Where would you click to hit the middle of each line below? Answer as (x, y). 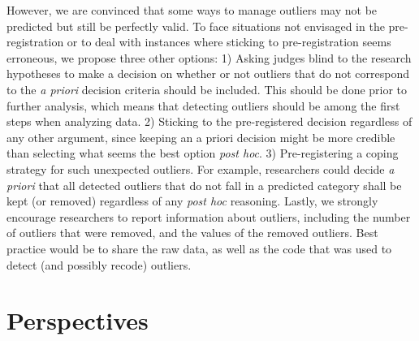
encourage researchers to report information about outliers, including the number (209, 216)
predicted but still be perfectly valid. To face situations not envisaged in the (196, 26)
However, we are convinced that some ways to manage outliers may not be (192, 10)
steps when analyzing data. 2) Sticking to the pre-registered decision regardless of (209, 121)
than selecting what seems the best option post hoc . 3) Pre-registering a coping (203, 153)
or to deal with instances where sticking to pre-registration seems (229, 42)
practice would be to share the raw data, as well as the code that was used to (199, 248)
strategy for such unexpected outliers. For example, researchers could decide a (201, 168)
